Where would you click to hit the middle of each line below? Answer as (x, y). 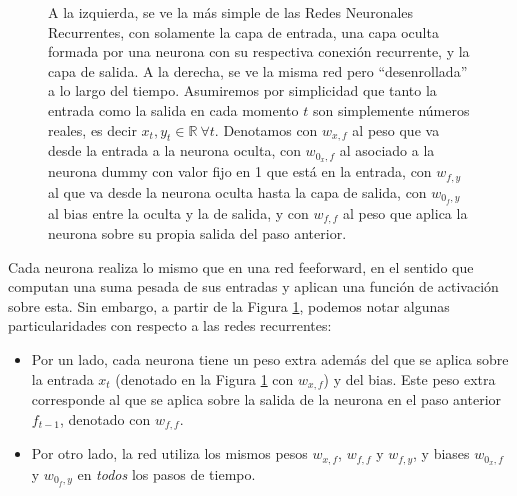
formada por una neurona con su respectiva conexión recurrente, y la (259, 51)
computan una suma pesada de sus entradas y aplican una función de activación (253, 286)
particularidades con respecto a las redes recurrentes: (170, 325)
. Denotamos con (266, 129)
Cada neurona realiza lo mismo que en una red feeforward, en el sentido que (241, 266)
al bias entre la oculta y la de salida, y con (178, 212)
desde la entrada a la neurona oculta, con (174, 150)
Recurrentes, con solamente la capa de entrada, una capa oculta (243, 31)
